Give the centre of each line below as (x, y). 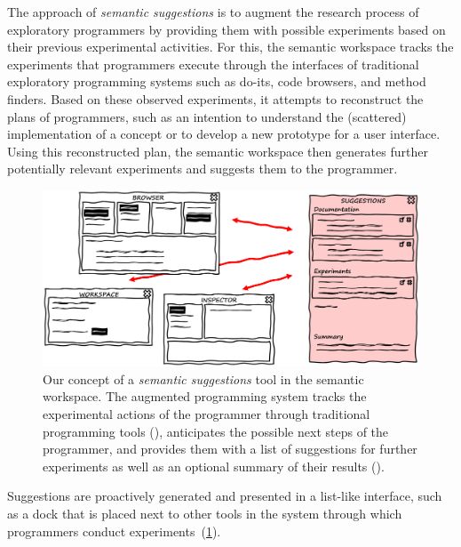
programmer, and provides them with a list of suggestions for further (230, 449)
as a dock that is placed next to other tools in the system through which (205, 514)
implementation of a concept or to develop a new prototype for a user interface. (224, 134)
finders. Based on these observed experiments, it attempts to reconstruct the (215, 98)
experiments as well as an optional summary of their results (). (214, 466)
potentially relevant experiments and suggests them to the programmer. (203, 169)
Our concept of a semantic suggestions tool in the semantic (203, 378)
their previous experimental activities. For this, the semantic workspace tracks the (230, 47)
